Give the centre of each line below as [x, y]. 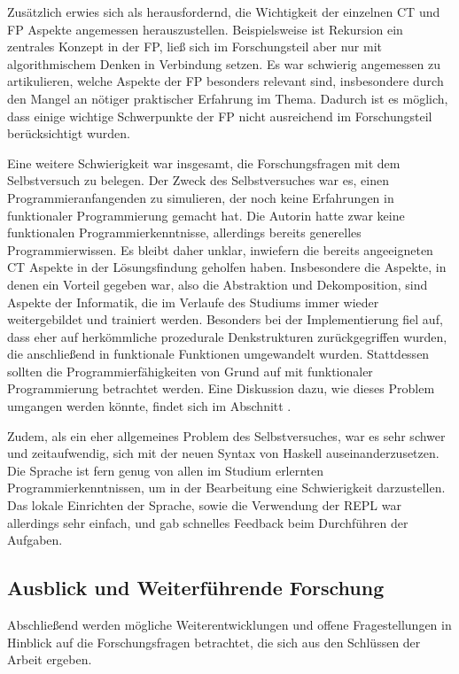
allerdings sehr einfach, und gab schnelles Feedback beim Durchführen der [208, 522]
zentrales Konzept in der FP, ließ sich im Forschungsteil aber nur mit [195, 46]
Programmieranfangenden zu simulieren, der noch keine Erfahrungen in [201, 197]
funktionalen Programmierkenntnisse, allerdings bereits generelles [184, 232]
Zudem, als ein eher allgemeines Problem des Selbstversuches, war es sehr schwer [226, 435]
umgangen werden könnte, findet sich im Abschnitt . [149, 406]
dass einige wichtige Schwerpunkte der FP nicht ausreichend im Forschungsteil [220, 116]
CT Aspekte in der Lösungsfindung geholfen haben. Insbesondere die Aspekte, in [227, 267]
